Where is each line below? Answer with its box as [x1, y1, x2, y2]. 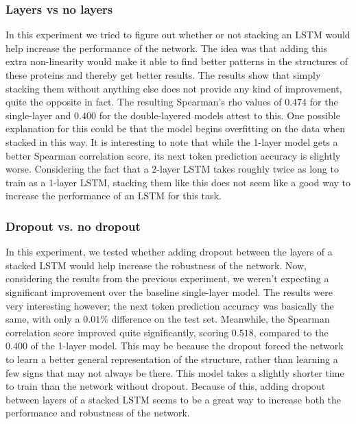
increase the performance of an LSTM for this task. [5, 188, 222, 203]
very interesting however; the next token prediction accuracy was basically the [5, 298, 334, 312]
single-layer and [5, 108, 71, 122]
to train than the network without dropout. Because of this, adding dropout [5, 379, 326, 393]
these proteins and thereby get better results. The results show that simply [5, 68, 321, 82]
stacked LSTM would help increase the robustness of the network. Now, [5, 258, 307, 272]
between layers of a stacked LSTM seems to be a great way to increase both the [5, 392, 342, 406]
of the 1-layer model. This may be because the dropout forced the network [30, 338, 344, 353]
